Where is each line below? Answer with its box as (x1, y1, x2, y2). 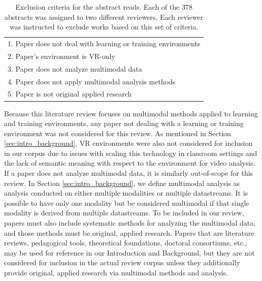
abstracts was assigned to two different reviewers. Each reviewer (5, 11, 204, 22)
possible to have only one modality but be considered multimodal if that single (4, 197, 249, 208)
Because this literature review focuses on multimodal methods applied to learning (4, 108, 258, 118)
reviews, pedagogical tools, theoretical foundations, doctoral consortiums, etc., (4, 237, 247, 248)
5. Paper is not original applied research (8, 88, 132, 99)
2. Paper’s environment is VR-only (8, 50, 115, 61)
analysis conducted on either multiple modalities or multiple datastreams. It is (4, 188, 248, 198)
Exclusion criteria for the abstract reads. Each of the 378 (15, 2, 192, 12)
